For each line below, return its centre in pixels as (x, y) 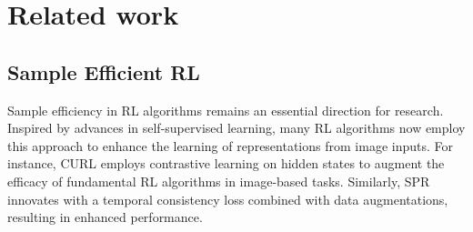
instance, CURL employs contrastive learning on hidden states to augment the (226, 163)
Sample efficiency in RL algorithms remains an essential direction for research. (226, 110)
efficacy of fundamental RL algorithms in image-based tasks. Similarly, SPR (219, 181)
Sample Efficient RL (104, 71)
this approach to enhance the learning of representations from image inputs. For (230, 145)
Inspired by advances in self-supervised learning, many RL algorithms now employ (236, 128)
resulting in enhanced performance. (105, 217)
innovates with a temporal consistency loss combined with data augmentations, (228, 199)
